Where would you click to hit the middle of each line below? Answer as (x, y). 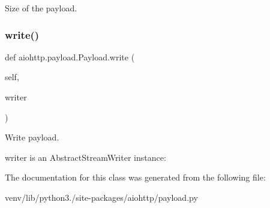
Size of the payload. (41, 8)
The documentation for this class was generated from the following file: (135, 177)
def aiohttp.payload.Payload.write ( (70, 56)
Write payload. (32, 137)
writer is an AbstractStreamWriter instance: (85, 157)
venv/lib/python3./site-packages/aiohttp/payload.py (101, 197)
